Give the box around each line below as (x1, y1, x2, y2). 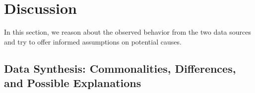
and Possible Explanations (4, 75, 141, 91)
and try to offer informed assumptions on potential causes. (4, 36, 182, 46)
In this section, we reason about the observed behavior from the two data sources (4, 27, 252, 37)
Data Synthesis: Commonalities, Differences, (4, 60, 236, 76)
